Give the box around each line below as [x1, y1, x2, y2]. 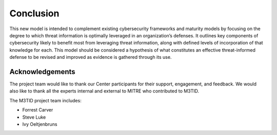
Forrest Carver [22, 107, 53, 113]
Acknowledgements [9, 67, 75, 76]
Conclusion [9, 8, 60, 19]
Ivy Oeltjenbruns [22, 121, 57, 127]
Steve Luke [22, 114, 46, 120]
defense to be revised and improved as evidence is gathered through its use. [9, 54, 172, 60]
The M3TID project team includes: [9, 97, 82, 103]
